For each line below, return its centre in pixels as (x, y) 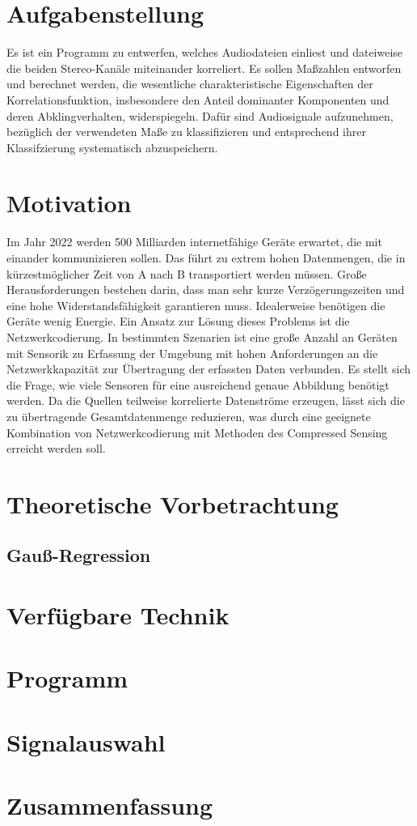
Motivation (69, 203)
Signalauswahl (86, 741)
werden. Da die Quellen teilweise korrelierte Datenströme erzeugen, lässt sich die (206, 400)
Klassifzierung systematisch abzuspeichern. (112, 147)
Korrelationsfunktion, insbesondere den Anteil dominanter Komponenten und (198, 99)
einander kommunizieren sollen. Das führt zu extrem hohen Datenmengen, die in (206, 258)
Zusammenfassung (110, 805)
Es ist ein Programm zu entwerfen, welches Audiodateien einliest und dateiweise (205, 52)
